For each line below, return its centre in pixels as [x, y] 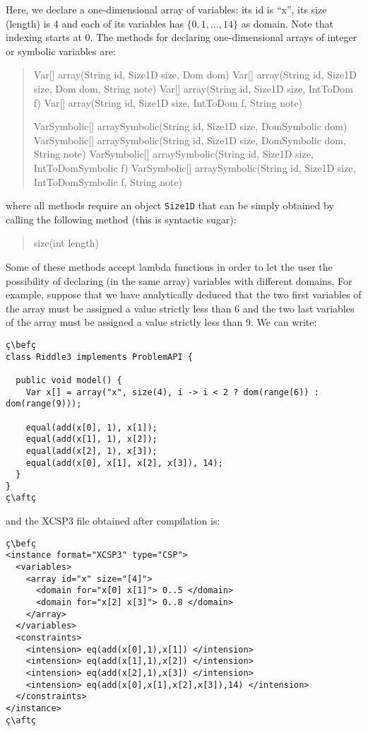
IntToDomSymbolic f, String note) [108, 181]
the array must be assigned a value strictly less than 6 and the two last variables [180, 308]
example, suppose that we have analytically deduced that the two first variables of [184, 294]
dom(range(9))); [44, 404]
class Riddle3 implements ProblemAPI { [99, 357]
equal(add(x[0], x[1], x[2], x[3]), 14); [124, 463]
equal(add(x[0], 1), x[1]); [91, 427]
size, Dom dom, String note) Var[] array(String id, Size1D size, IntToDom [193, 88]
